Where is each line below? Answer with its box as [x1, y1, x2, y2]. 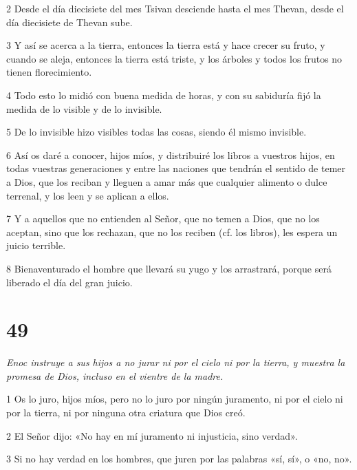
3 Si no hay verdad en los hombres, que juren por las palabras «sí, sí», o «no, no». [6, 451, 352, 466]
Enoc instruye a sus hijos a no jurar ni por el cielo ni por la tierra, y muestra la [6, 355, 345, 370]
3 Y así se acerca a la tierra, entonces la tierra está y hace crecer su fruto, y [6, 38, 325, 52]
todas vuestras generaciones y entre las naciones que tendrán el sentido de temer [6, 161, 346, 175]
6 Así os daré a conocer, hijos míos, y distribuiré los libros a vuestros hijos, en [6, 147, 335, 162]
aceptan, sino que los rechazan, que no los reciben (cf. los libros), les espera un [6, 224, 338, 239]
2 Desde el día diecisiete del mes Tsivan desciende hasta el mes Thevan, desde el [6, 1, 344, 15]
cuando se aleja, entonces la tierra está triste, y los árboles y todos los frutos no [6, 51, 343, 65]
